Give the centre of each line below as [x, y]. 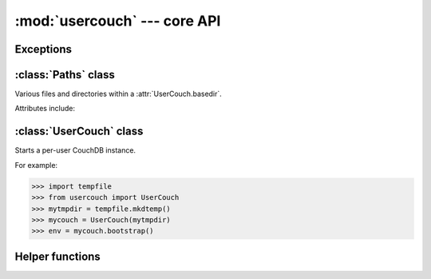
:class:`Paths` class [65, 75]
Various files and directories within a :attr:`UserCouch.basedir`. [119, 94]
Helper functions [58, 256]
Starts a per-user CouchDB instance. [75, 150]
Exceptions [43, 49]
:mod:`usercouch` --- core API [118, 21]
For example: [36, 165]
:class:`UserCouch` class [79, 132]
